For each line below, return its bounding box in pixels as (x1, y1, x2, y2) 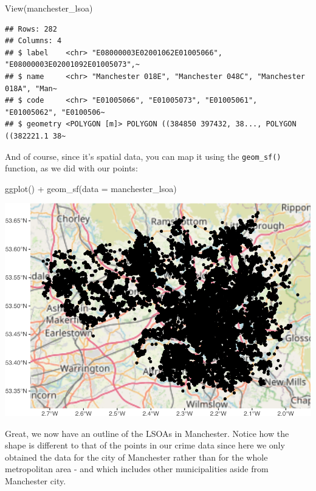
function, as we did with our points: (5, 162, 138, 174)
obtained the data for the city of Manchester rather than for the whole (5, 450, 268, 463)
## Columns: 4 (5, 36, 62, 46)
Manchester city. (5, 475, 66, 487)
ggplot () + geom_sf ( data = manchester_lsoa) (5, 182, 177, 194)
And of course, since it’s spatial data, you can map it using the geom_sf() (5, 149, 281, 162)
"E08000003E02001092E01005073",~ (5, 60, 140, 69)
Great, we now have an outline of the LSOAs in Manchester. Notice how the (5, 427, 289, 439)
